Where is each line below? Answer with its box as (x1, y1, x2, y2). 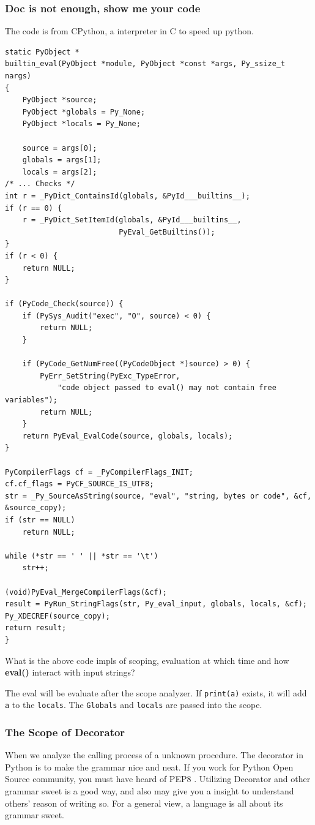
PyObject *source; (22, 96, 97, 105)
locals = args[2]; (22, 167, 97, 176)
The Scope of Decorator (5, 724, 125, 739)
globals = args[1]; (22, 156, 102, 165)
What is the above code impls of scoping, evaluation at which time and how (5, 654, 289, 666)
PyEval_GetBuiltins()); (119, 227, 215, 236)
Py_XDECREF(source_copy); (5, 611, 110, 620)
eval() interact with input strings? (5, 666, 135, 679)
